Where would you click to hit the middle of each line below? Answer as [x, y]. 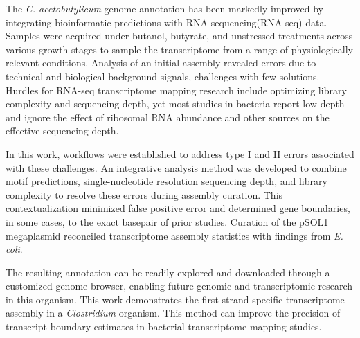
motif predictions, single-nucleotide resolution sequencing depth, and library [166, 181]
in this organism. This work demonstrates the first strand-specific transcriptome [175, 299]
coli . [14, 249]
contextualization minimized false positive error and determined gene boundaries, [178, 208]
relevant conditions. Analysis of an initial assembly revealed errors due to [161, 63]
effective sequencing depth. [62, 131]
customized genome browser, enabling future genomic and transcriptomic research [179, 286]
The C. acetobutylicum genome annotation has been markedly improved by [164, 8]
